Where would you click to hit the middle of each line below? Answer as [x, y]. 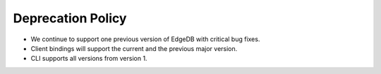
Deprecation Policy [70, 18]
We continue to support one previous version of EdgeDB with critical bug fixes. [145, 39]
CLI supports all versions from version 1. [89, 59]
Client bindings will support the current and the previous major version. [134, 48]
